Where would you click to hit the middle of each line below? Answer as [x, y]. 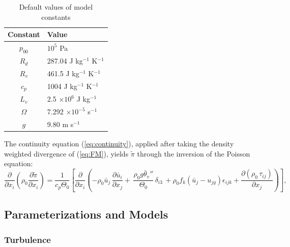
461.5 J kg [63, 73]
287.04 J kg [65, 61]
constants [56, 17]
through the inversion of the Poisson [194, 153]
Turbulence [27, 239]
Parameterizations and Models [86, 214]
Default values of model [56, 7]
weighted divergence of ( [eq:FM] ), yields [66, 153]
